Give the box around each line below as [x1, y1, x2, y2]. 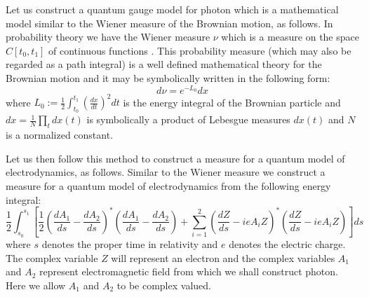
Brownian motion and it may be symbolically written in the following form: [6, 70, 330, 85]
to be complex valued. [116, 277, 211, 292]
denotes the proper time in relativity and [41, 237, 218, 251]
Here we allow [6, 277, 66, 292]
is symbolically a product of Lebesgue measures [86, 112, 290, 127]
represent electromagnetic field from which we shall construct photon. [39, 264, 338, 279]
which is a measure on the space [221, 29, 359, 44]
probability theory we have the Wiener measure [6, 29, 210, 44]
